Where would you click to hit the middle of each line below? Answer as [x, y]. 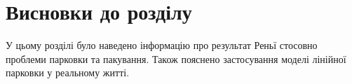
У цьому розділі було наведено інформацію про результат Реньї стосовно [162, 45]
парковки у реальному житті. [68, 72]
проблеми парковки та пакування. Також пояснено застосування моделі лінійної [176, 58]
